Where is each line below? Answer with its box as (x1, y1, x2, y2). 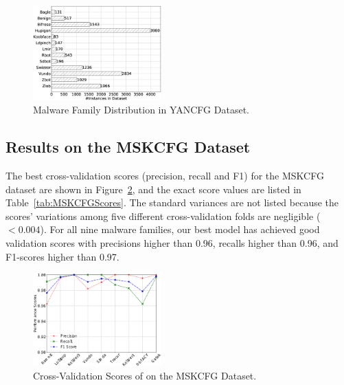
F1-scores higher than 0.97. (5, 249, 119, 263)
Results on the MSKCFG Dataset (5, 136, 251, 157)
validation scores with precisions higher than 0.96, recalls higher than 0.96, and (5, 236, 339, 250)
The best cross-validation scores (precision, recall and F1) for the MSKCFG (5, 168, 324, 183)
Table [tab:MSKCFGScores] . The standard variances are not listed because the (5, 195, 339, 210)
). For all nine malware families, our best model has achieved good (40, 222, 320, 236)
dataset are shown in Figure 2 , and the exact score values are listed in (5, 181, 301, 196)
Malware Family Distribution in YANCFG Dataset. (33, 102, 249, 117)
